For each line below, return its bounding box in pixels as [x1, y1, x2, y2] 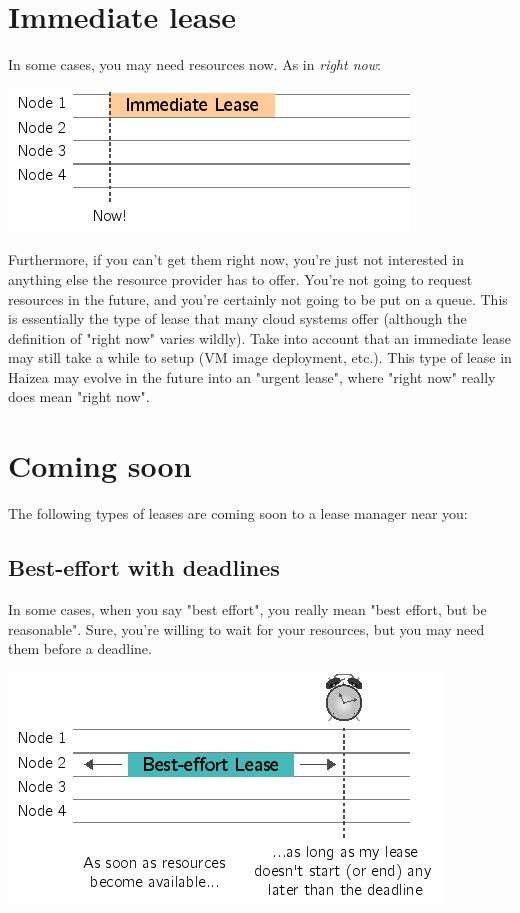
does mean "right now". [8, 386, 150, 407]
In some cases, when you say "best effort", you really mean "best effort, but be [8, 598, 487, 619]
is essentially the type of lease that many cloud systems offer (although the [8, 308, 467, 329]
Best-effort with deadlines [8, 552, 280, 583]
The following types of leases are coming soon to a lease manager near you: [8, 503, 468, 524]
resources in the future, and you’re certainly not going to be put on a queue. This [8, 288, 508, 309]
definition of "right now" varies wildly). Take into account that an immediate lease [8, 327, 512, 348]
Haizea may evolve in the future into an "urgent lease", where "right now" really [8, 366, 496, 387]
